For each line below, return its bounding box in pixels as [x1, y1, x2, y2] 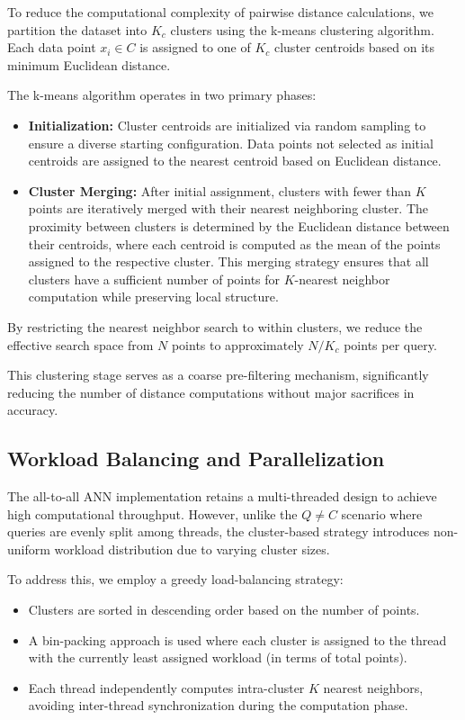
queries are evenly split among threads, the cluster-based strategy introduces [7, 522, 430, 541]
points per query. [344, 335, 437, 354]
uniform [7, 539, 50, 558]
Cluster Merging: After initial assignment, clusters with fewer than [28, 181, 412, 200]
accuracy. [7, 400, 58, 419]
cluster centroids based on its [273, 38, 435, 57]
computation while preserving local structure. [28, 287, 279, 306]
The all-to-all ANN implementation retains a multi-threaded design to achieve [7, 487, 437, 506]
